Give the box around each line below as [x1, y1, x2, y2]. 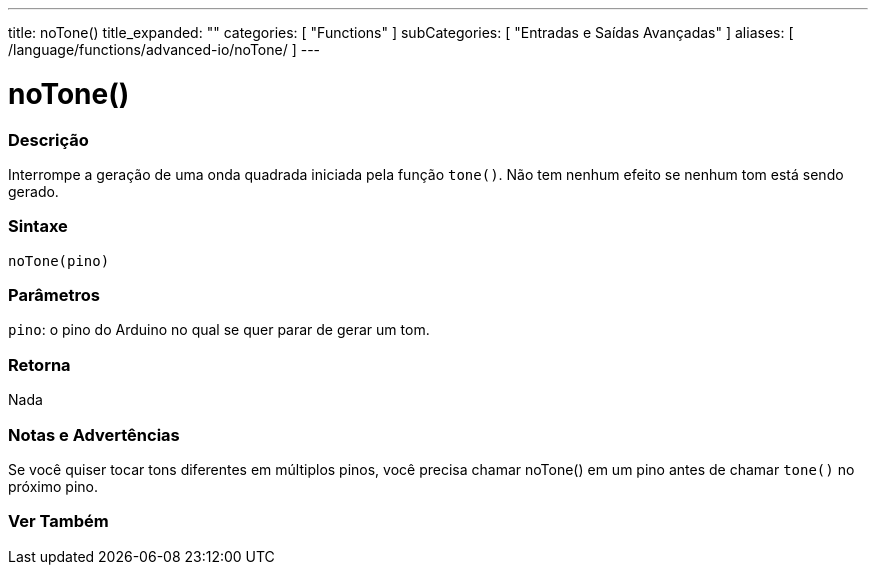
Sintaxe [8, 216, 68, 237]
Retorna [8, 354, 71, 375]
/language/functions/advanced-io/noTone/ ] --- [8, 41, 321, 58]
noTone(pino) [8, 252, 110, 269]
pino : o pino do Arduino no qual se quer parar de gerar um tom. [8, 321, 430, 339]
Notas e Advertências [8, 424, 180, 445]
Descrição [8, 129, 89, 150]
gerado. [8, 182, 59, 200]
